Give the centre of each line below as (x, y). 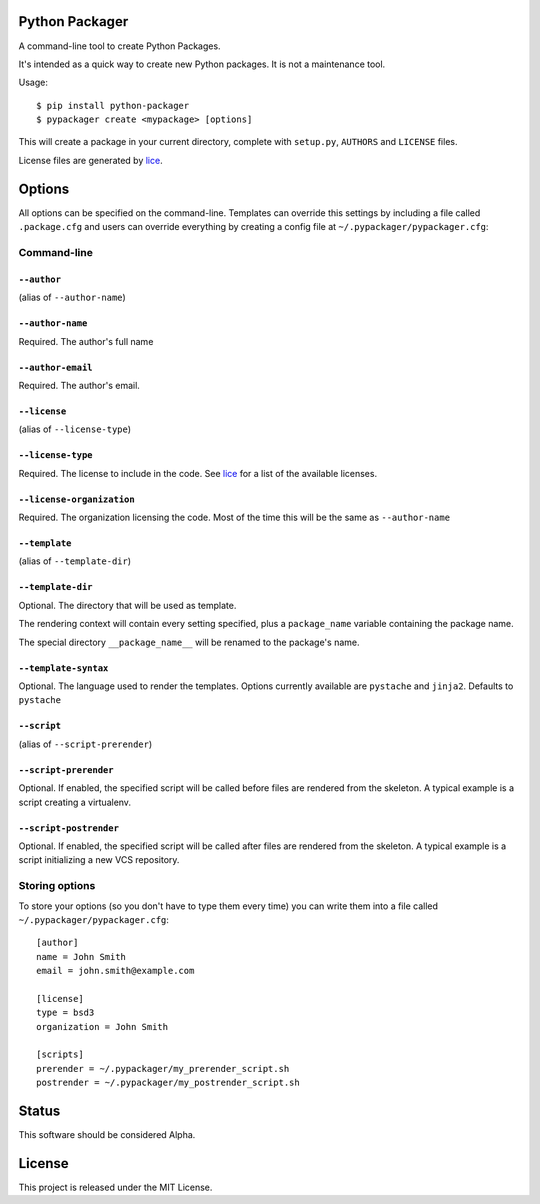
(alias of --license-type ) (75, 429)
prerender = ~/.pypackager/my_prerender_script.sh (163, 1068)
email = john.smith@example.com (115, 971)
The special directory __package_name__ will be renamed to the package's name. (189, 642)
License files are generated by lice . (91, 160)
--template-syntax (63, 668)
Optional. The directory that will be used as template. (127, 605)
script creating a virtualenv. (75, 802)
